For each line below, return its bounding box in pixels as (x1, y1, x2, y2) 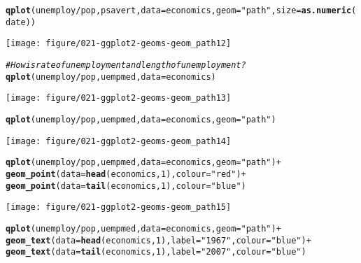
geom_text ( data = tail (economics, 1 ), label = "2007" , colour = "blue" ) (6, 247, 306, 257)
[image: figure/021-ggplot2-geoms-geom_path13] (6, 93, 232, 104)
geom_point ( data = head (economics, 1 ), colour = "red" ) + (6, 169, 246, 179)
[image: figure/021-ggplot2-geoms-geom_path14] (6, 136, 232, 146)
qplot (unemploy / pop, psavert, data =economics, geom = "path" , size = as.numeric (6, 6, 352, 15)
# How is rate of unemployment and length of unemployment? (6, 59, 246, 70)
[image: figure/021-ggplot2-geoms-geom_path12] (6, 38, 232, 49)
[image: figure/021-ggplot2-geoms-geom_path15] (6, 202, 232, 213)
